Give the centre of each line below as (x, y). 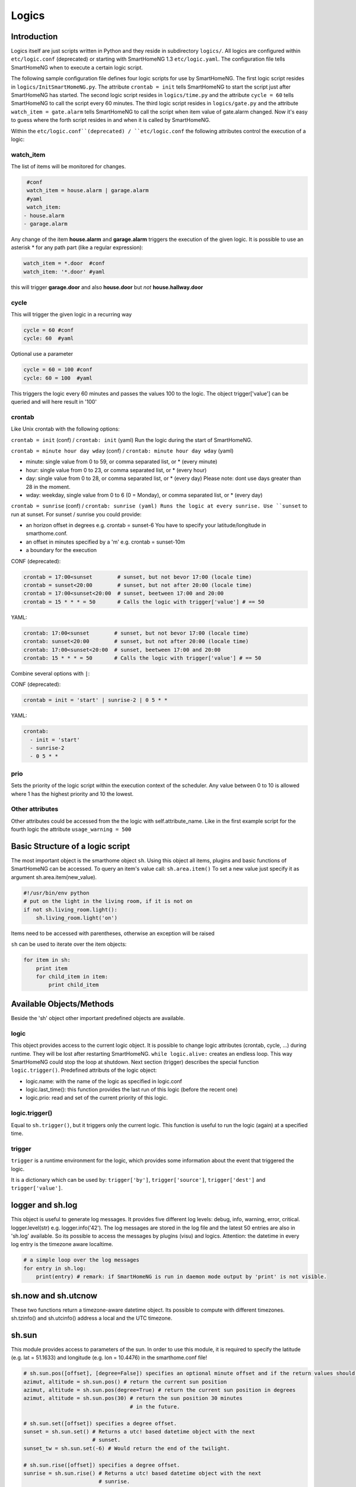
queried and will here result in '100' (54, 402)
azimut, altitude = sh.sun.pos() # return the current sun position (125, 1382)
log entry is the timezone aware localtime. (62, 1244)
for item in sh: (47, 960)
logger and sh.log (44, 1205)
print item (52, 968)
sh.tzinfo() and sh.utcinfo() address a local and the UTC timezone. (92, 1318)
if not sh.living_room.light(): (71, 909)
